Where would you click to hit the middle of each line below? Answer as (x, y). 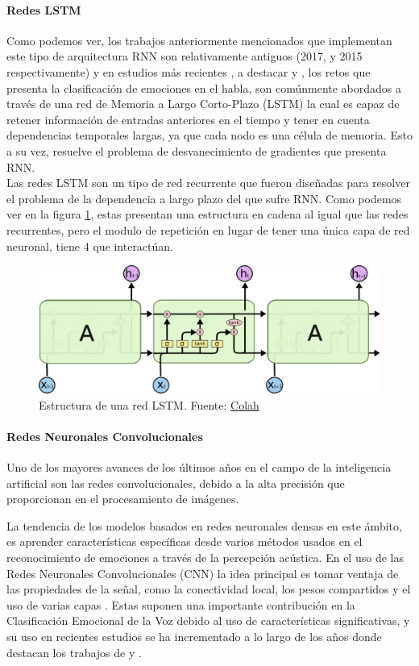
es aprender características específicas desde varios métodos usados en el (185, 541)
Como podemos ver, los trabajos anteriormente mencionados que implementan (199, 40)
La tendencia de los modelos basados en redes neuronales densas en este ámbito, (204, 525)
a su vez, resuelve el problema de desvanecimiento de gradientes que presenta (197, 150)
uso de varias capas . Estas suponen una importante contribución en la (181, 604)
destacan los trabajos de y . (74, 652)
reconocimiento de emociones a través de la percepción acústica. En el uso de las (205, 558)
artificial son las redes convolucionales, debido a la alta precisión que (176, 483)
